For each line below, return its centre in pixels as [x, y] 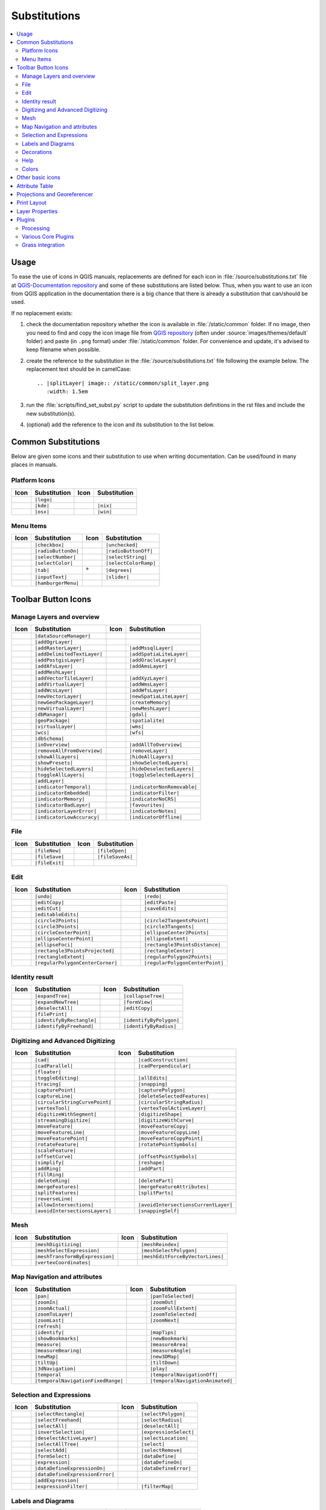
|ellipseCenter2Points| [177, 932]
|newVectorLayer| [58, 697]
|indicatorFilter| [154, 793]
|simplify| [49, 1163]
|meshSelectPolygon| [169, 1250]
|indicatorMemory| [59, 799]
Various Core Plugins [48, 236]
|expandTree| [52, 996]
